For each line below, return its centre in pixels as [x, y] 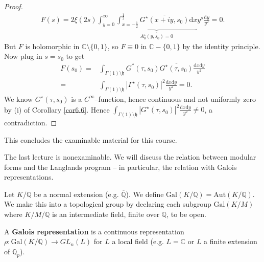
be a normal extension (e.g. [76, 194]
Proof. [14, 6]
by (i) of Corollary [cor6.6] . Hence [57, 109]
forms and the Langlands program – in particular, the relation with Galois [121, 167]
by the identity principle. [221, 46]
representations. [29, 177]
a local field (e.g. [138, 241]
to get [75, 56]
